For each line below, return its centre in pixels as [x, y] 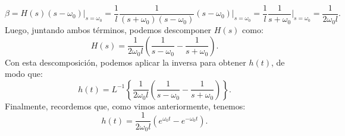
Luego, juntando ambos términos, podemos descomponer [108, 30]
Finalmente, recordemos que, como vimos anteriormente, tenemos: [125, 106]
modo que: [24, 74]
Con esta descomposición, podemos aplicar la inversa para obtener [126, 62]
